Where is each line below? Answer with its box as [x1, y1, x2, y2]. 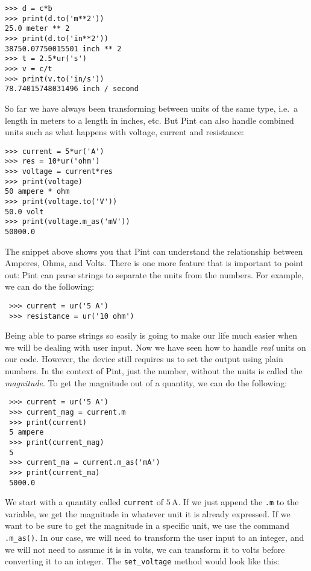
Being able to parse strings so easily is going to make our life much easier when [5, 329, 297, 342]
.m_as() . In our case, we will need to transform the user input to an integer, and [5, 531, 304, 543]
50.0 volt [5, 207, 44, 216]
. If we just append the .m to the [178, 496, 299, 508]
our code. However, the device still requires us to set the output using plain [5, 352, 283, 365]
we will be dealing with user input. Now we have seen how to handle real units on [5, 340, 306, 353]
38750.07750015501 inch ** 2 [5, 44, 122, 53]
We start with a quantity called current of [5, 496, 163, 508]
